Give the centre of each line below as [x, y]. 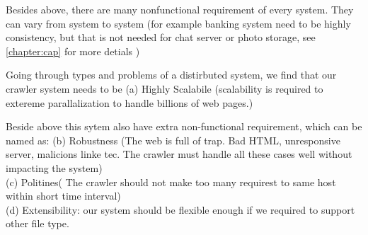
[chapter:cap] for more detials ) [73, 51]
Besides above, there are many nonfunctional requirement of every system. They [180, 9]
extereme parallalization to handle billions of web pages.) [130, 102]
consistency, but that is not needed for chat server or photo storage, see [161, 37]
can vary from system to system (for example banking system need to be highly [178, 23]
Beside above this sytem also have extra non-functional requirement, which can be [184, 126]
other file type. [38, 223]
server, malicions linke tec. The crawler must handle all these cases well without [179, 154]
